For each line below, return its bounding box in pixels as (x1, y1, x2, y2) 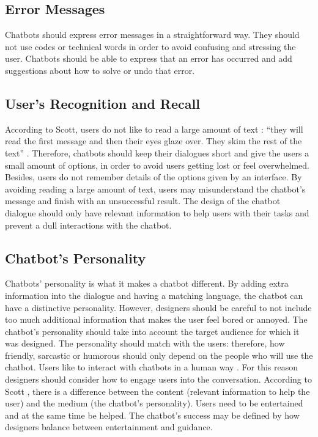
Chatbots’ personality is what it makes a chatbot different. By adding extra (5, 277, 289, 290)
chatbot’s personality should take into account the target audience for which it (5, 325, 300, 337)
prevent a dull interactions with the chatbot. (5, 218, 172, 231)
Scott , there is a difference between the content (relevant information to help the (5, 384, 310, 397)
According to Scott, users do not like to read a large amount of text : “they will (5, 122, 303, 135)
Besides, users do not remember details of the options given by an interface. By (5, 171, 302, 183)
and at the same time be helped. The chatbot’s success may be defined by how (5, 408, 300, 421)
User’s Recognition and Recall (5, 94, 200, 112)
